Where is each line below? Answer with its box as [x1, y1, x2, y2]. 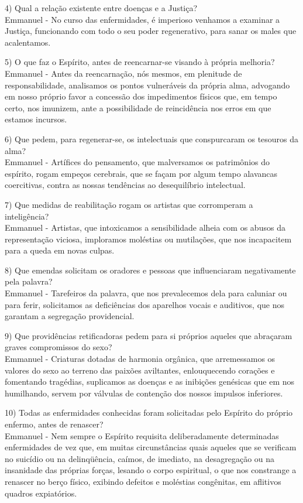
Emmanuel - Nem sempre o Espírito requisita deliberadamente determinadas [5, 429, 279, 442]
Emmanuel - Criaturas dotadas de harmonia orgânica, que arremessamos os [5, 353, 276, 365]
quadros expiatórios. [5, 487, 77, 499]
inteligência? [5, 210, 49, 222]
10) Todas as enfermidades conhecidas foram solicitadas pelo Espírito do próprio [5, 406, 293, 419]
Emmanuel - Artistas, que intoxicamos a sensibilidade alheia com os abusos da [5, 221, 285, 234]
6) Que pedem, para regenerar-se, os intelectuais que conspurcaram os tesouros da [5, 132, 299, 145]
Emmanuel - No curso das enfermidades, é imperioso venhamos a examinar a [5, 13, 280, 25]
